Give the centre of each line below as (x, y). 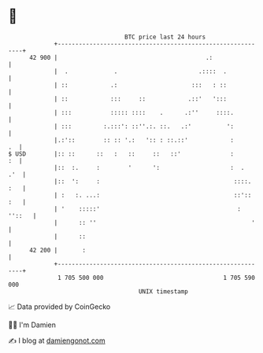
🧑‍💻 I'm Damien (32, 325)
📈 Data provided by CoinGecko (59, 307)
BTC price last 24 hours (165, 37)
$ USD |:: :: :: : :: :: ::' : (121, 154)
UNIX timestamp (163, 291)
